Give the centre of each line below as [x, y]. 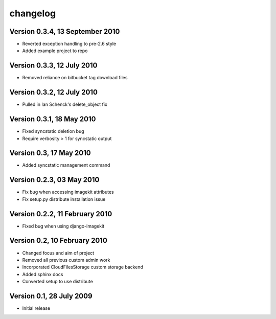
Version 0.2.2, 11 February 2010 [61, 214]
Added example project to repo [55, 51]
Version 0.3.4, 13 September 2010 [65, 31]
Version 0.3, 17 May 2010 [50, 153]
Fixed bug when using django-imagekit [63, 226]
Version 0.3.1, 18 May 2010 [53, 119]
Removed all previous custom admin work [66, 260]
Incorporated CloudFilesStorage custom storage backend [83, 267]
